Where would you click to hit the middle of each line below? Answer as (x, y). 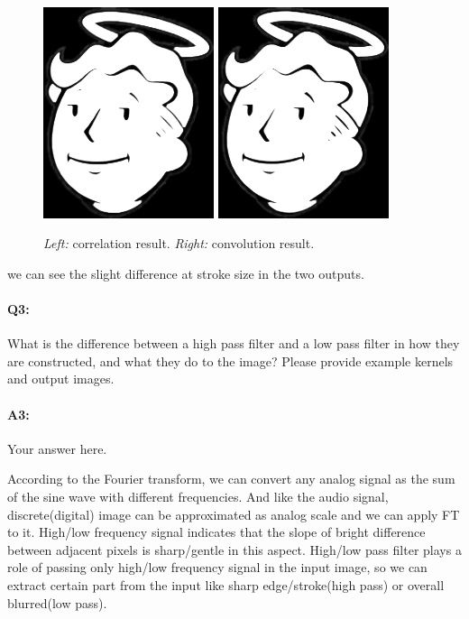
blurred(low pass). (57, 602)
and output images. (61, 379)
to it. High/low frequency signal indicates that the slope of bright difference (216, 532)
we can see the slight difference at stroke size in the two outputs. (186, 273)
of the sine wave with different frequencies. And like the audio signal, (198, 497)
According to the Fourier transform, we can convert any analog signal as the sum (231, 479)
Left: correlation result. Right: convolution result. (179, 243)
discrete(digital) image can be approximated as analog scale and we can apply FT (234, 514)
